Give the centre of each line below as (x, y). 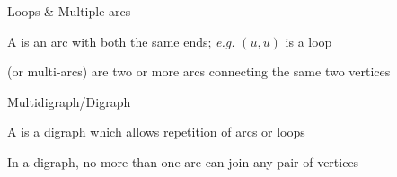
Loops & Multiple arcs (69, 11)
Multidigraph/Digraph (69, 101)
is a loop (309, 41)
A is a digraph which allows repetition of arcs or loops (156, 132)
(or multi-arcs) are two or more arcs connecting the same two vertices (199, 71)
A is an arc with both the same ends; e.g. (121, 41)
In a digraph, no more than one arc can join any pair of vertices (183, 161)
